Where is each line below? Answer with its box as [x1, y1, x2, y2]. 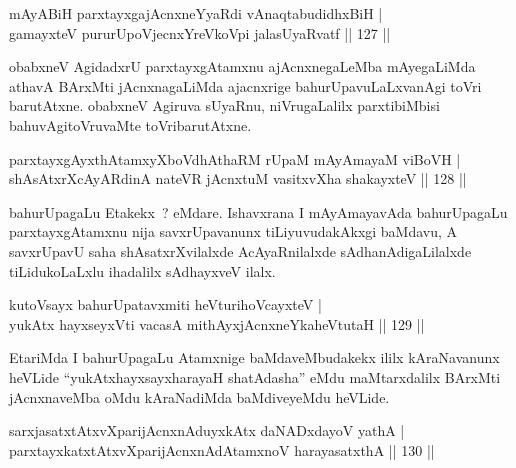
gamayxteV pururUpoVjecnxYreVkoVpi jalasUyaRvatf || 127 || [9, 22, 391, 43]
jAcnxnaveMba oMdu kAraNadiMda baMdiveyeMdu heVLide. [9, 386, 390, 407]
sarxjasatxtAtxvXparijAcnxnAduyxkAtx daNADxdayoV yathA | [9, 420, 405, 441]
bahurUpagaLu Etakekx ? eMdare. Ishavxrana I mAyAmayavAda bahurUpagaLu [9, 201, 508, 222]
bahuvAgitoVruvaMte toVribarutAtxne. [9, 114, 252, 135]
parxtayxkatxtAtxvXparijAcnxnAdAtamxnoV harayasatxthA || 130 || [9, 439, 435, 460]
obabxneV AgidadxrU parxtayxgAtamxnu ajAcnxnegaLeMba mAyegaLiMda [9, 56, 476, 77]
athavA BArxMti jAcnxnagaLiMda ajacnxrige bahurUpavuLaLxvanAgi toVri [9, 75, 482, 96]
